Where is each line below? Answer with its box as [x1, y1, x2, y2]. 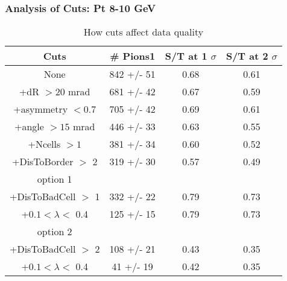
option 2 [37, 224, 72, 239]
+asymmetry [13, 102, 68, 116]
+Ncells [28, 137, 61, 151]
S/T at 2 [225, 49, 268, 63]
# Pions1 [110, 49, 156, 63]
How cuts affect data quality [83, 25, 204, 39]
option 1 [37, 172, 72, 186]
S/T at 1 [165, 49, 207, 63]
